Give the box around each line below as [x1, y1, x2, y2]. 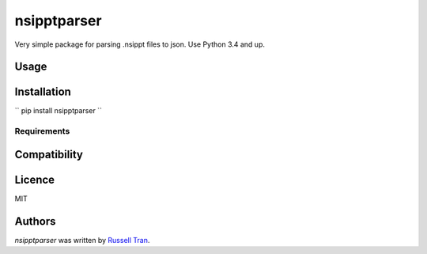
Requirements [14, 126, 70, 137]
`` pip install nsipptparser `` [14, 106, 103, 116]
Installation [14, 85, 71, 99]
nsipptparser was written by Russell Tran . [14, 235, 150, 245]
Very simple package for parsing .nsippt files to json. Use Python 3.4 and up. [14, 40, 265, 49]
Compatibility [14, 147, 83, 161]
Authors [14, 214, 56, 228]
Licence [14, 172, 55, 186]
